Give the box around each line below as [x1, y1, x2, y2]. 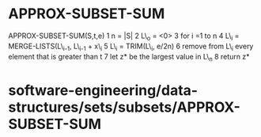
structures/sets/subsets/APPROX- [8, 98, 241, 116]
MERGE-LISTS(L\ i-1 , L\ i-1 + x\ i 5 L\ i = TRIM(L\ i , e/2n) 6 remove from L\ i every [8, 41, 254, 52]
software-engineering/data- [8, 81, 199, 99]
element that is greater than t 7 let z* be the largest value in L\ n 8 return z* [8, 51, 251, 63]
